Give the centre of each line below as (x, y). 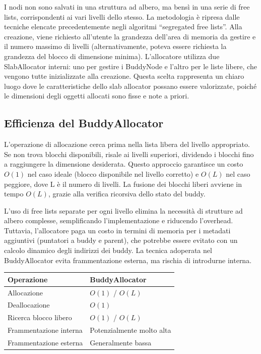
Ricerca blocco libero (40, 317)
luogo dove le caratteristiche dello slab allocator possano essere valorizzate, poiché (130, 86)
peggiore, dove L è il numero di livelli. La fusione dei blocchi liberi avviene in (123, 184)
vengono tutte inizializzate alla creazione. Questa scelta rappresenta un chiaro (124, 76)
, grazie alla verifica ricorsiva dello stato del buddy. (127, 194)
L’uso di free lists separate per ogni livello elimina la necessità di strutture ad (123, 210)
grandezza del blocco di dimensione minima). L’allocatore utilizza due (112, 56)
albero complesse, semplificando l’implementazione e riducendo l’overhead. (119, 220)
